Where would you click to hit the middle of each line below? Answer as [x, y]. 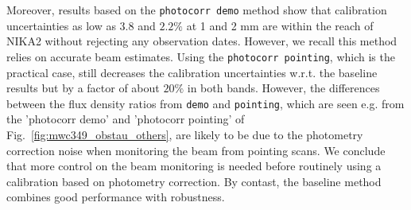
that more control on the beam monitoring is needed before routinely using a [194, 166]
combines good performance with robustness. [116, 197]
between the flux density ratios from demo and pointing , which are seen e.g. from [205, 103]
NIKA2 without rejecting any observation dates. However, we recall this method [202, 41]
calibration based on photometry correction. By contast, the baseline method [194, 181]
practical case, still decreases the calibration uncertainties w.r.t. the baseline [192, 72]
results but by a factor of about [83, 88]
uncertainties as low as [61, 25]
